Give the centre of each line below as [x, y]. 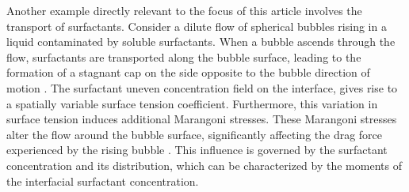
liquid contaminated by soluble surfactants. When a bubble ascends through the [201, 41]
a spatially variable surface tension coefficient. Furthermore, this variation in [192, 103]
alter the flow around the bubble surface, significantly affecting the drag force [195, 134]
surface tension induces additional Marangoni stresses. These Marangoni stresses [202, 119]
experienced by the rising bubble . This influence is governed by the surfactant [197, 150]
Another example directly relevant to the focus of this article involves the [184, 10]
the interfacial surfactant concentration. [103, 181]
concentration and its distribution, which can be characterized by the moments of [204, 165]
